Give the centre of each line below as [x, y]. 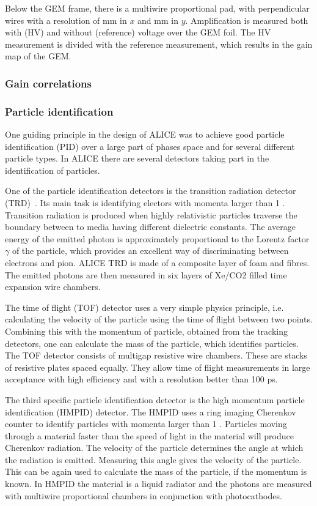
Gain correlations [48, 83]
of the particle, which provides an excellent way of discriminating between [150, 251]
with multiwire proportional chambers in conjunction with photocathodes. [144, 495]
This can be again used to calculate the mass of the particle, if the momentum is [156, 471]
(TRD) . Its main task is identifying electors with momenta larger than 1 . [145, 203]
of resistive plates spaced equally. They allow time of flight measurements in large [158, 367]
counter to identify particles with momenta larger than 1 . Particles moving [146, 424]
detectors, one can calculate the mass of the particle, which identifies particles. [152, 343]
